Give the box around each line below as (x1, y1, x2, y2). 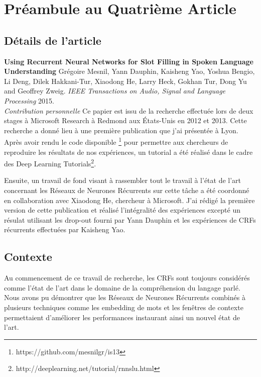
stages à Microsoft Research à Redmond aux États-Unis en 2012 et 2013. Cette (4, 115, 247, 126)
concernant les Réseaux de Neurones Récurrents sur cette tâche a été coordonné (4, 185, 249, 196)
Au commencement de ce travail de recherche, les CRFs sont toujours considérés (4, 272, 250, 283)
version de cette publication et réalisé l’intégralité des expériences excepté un (4, 205, 240, 215)
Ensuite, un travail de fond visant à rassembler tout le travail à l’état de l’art (4, 175, 241, 185)
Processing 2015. (4, 95, 54, 106)
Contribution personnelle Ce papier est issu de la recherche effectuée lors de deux (4, 105, 253, 116)
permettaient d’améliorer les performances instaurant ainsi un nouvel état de (4, 312, 240, 322)
